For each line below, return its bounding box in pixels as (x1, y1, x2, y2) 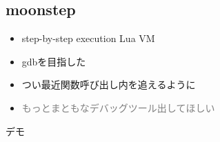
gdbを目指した (21, 54, 86, 68)
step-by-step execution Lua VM (21, 31, 155, 45)
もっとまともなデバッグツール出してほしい (21, 100, 215, 114)
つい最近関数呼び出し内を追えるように (21, 77, 196, 92)
